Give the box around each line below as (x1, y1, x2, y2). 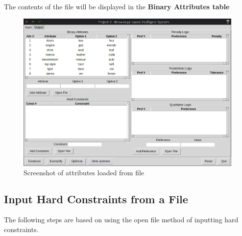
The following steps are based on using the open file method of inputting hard (4, 214, 239, 224)
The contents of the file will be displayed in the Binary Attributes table (4, 1, 230, 11)
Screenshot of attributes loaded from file (24, 167, 145, 178)
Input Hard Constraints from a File (4, 191, 188, 207)
